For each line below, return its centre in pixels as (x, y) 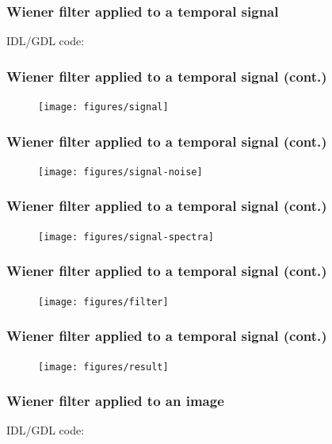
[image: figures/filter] (103, 302)
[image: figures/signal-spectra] (126, 237)
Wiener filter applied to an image (115, 401)
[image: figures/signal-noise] (120, 172)
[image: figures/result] (103, 367)
